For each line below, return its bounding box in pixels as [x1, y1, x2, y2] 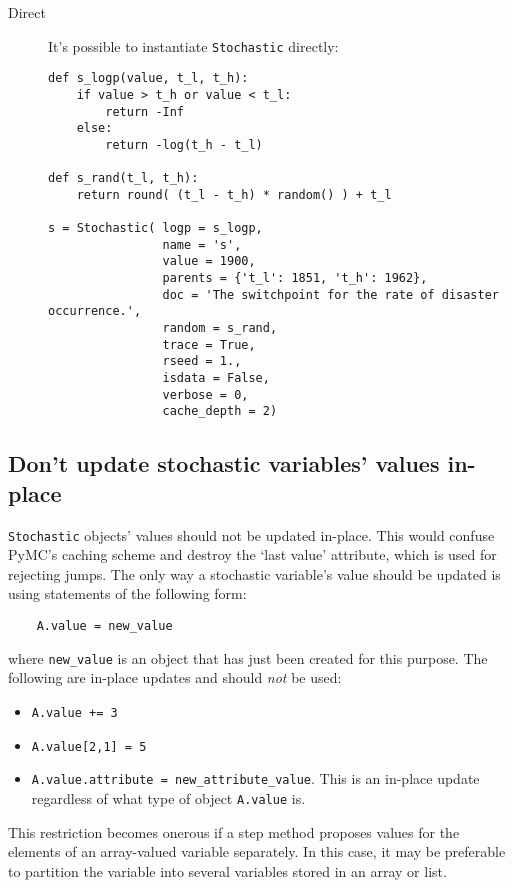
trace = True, [162, 337, 256, 352]
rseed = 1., [162, 354, 242, 369]
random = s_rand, [162, 321, 278, 336]
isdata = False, [162, 371, 270, 386]
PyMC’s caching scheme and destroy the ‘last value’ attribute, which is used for [8, 544, 497, 565]
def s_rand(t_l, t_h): [48, 171, 199, 186]
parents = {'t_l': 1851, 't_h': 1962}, [162, 271, 428, 286]
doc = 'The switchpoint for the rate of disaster [162, 287, 500, 302]
